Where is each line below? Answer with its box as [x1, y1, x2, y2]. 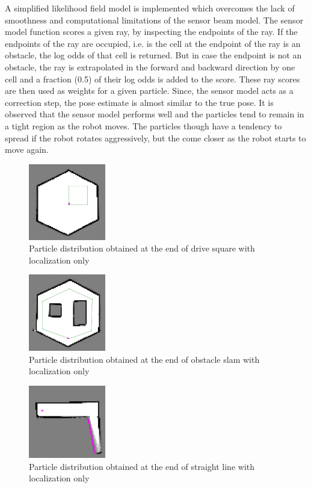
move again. [5, 143, 49, 156]
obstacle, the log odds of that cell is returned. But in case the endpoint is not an [5, 49, 302, 61]
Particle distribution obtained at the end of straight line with [29, 460, 255, 472]
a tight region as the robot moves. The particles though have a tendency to [5, 119, 282, 132]
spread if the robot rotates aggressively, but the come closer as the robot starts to [5, 131, 306, 144]
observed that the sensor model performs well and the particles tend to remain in [5, 108, 304, 120]
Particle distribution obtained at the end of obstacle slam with [29, 353, 260, 365]
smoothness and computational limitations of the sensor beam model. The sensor [5, 13, 304, 26]
